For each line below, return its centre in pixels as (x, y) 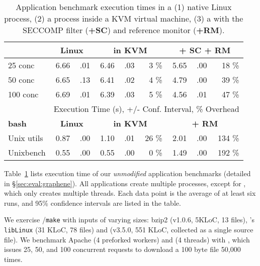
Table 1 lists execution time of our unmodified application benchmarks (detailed (127, 173)
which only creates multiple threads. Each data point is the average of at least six (130, 193)
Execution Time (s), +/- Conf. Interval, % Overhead (146, 109)
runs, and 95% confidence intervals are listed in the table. (93, 203)
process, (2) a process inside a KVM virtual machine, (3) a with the (124, 18)
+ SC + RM (205, 50)
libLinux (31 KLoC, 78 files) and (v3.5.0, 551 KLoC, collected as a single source (129, 230)
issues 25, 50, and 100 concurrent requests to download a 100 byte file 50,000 (122, 249)
